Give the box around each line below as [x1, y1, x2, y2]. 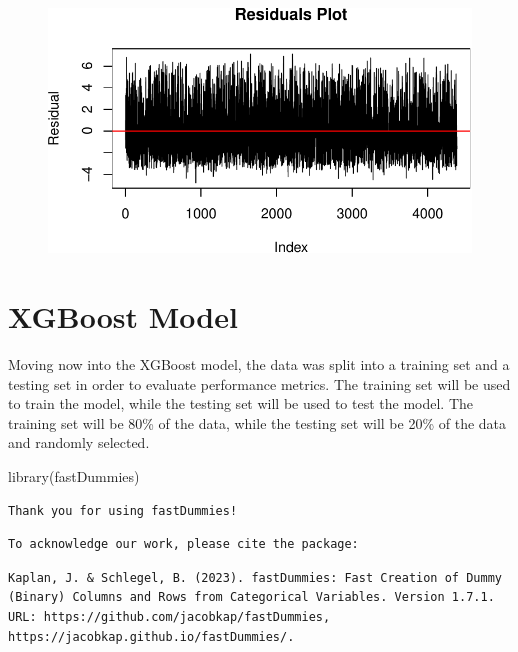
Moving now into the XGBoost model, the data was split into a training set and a [8, 354, 510, 375]
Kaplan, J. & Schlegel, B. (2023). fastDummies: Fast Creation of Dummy [8, 570, 502, 585]
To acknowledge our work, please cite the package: [8, 537, 359, 552]
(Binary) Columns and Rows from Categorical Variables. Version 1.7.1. [8, 590, 495, 605]
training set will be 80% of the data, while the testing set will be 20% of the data [8, 412, 507, 433]
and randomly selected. [8, 432, 150, 453]
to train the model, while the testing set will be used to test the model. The [8, 393, 474, 414]
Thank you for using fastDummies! [8, 503, 238, 518]
